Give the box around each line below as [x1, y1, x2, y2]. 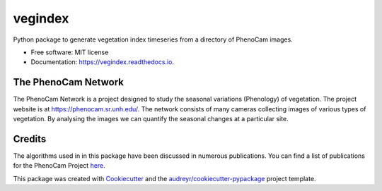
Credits [13, 133, 47, 144]
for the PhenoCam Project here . [13, 161, 105, 170]
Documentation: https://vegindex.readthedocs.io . [30, 58, 175, 66]
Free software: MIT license [30, 48, 109, 56]
